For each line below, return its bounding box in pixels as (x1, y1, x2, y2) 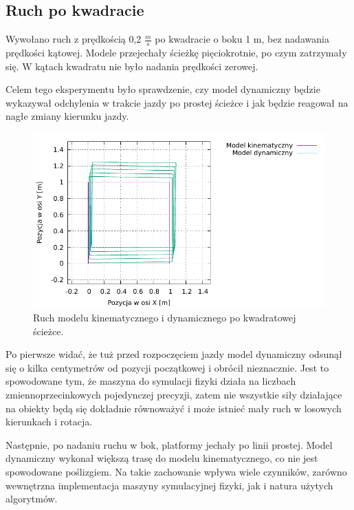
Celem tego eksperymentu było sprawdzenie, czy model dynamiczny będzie (5, 82, 320, 96)
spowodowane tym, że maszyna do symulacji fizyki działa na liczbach (5, 374, 296, 388)
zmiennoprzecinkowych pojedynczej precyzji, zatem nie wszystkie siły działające (5, 387, 342, 401)
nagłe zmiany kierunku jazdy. (5, 109, 129, 123)
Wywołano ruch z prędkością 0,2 (5, 32, 142, 46)
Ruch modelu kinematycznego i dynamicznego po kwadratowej (33, 310, 296, 324)
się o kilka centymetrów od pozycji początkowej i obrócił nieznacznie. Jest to (5, 360, 329, 374)
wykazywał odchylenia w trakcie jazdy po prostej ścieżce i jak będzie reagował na (5, 95, 349, 109)
